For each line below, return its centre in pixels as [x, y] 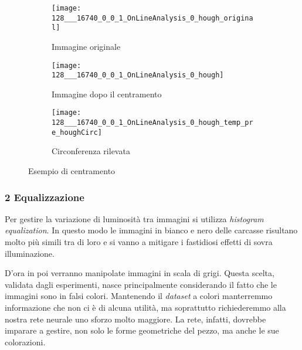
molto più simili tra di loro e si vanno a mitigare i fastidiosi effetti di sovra [139, 242]
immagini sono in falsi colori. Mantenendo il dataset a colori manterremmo [139, 296]
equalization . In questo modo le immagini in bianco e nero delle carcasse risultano [151, 230]
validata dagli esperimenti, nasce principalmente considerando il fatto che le [141, 284]
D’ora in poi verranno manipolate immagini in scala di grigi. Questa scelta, [140, 273]
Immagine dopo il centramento [107, 94]
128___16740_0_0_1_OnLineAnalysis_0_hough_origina [152, 18]
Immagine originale [86, 46]
